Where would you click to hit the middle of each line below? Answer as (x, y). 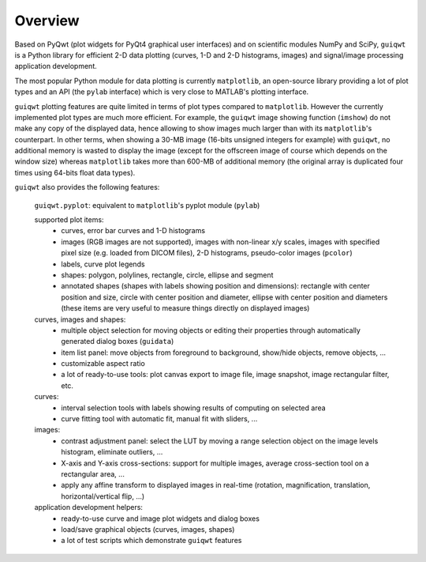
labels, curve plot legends (103, 264)
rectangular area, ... (93, 474)
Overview (47, 21)
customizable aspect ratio (103, 364)
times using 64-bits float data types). (75, 172)
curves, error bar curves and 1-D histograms (133, 231)
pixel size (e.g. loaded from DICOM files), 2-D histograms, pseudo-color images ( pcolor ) (207, 253)
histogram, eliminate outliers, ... (112, 452)
